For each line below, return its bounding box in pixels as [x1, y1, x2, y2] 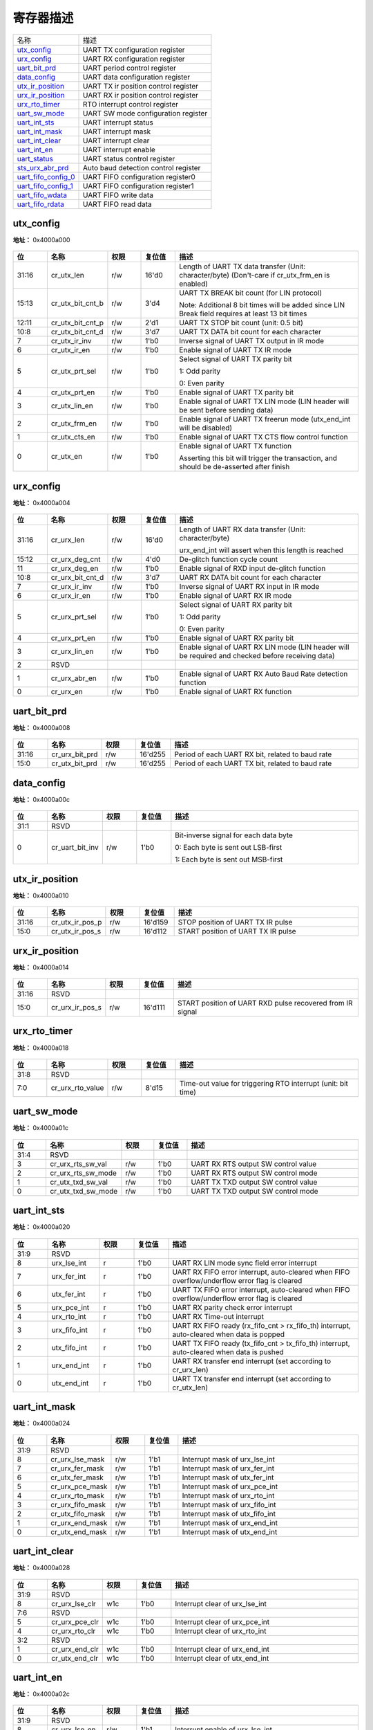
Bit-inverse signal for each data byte [175, 830, 294, 840]
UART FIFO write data [83, 190, 153, 200]
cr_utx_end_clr [51, 1653, 99, 1663]
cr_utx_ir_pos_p [50, 918, 102, 927]
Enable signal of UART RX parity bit [179, 633, 294, 643]
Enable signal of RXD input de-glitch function [179, 564, 326, 574]
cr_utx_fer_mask [50, 1473, 104, 1482]
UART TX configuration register [83, 45, 186, 55]
